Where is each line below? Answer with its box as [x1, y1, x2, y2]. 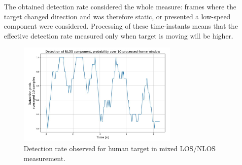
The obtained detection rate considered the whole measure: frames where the [4, 1, 237, 11]
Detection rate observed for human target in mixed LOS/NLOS [24, 143, 216, 153]
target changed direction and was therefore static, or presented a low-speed [4, 11, 231, 21]
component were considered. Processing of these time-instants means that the [4, 21, 238, 31]
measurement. [24, 153, 66, 163]
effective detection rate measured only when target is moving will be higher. [4, 30, 233, 41]
